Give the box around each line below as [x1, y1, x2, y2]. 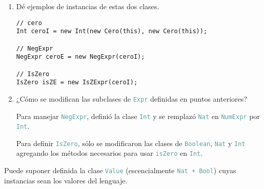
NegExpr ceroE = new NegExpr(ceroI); [16, 53, 145, 61]
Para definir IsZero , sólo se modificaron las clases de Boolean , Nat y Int [16, 137, 246, 148]
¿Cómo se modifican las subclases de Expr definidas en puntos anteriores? [16, 93, 247, 104]
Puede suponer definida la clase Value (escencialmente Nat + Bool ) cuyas [4, 165, 236, 176]
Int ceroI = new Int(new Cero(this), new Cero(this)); [16, 28, 208, 35]
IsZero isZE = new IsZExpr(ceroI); [16, 79, 138, 86]
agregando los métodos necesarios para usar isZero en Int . [16, 148, 203, 158]
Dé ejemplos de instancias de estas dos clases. [16, 1, 159, 11]
